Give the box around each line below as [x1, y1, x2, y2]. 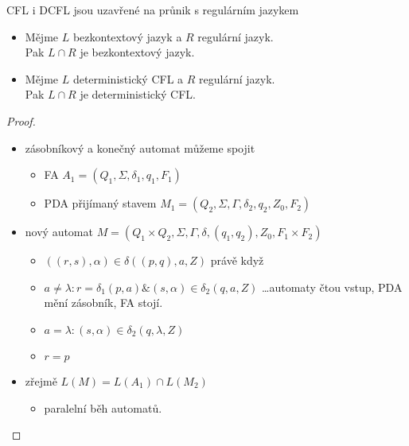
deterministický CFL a [72, 70, 184, 87]
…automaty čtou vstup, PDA [262, 278, 403, 295]
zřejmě [25, 372, 57, 389]
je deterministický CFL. [80, 86, 196, 103]
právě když [210, 252, 264, 269]
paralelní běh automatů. [44, 399, 162, 416]
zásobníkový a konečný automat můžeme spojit [25, 139, 255, 156]
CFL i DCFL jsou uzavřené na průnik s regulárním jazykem [6, 2, 299, 17]
